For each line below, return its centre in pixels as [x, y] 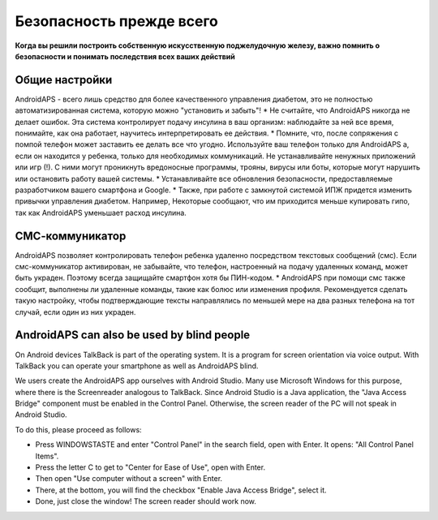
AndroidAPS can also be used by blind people [133, 335]
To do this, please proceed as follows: [78, 429]
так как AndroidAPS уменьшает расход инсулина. [101, 213]
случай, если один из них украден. [75, 312]
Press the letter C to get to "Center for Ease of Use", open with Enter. [150, 467]
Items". [47, 456]
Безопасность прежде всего [116, 21]
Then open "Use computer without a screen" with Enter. [129, 479]
